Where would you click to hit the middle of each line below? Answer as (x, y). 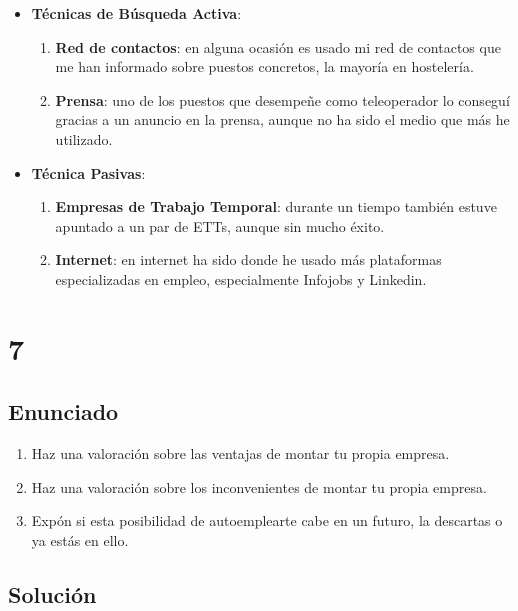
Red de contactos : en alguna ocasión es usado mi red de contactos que (278, 46)
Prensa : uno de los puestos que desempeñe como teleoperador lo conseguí (282, 99)
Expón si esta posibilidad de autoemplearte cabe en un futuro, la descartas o (267, 520)
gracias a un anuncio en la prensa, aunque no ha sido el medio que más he (282, 119)
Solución (52, 593)
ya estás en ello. (80, 539)
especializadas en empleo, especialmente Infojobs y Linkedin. (241, 278)
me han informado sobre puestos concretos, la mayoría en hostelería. (264, 66)
